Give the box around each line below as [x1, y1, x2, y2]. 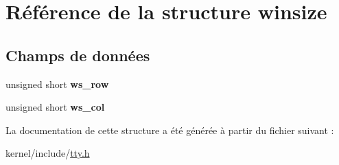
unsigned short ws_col [5, 100, 105, 114]
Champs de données [5, 44, 150, 65]
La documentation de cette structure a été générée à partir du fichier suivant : [5, 122, 334, 137]
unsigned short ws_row [5, 76, 109, 91]
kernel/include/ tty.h [5, 146, 90, 160]
